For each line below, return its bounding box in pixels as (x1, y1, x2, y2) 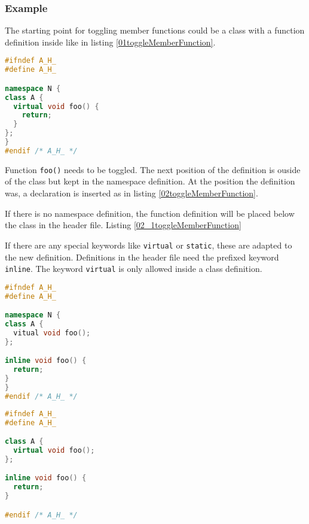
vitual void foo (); (13, 328, 91, 337)
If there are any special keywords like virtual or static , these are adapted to (5, 238, 292, 251)
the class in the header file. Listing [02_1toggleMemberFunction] (5, 219, 241, 231)
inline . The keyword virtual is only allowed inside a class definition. (5, 262, 262, 275)
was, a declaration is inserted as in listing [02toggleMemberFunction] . (5, 187, 258, 199)
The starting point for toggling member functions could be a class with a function (5, 24, 305, 37)
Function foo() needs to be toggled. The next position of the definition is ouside (5, 163, 301, 175)
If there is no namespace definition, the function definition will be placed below (5, 207, 295, 219)
